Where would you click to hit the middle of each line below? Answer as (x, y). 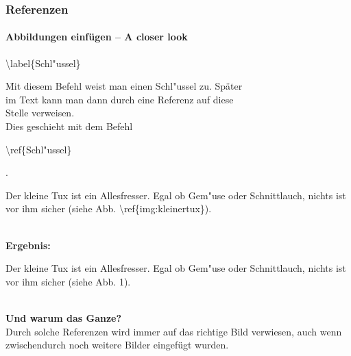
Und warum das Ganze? (64, 317)
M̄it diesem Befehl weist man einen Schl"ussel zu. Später (124, 86)
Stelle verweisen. (40, 113)
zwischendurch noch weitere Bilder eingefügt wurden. (117, 345)
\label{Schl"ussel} (43, 63)
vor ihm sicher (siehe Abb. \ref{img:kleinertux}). (109, 208)
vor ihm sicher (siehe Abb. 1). (68, 281)
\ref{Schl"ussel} (39, 149)
